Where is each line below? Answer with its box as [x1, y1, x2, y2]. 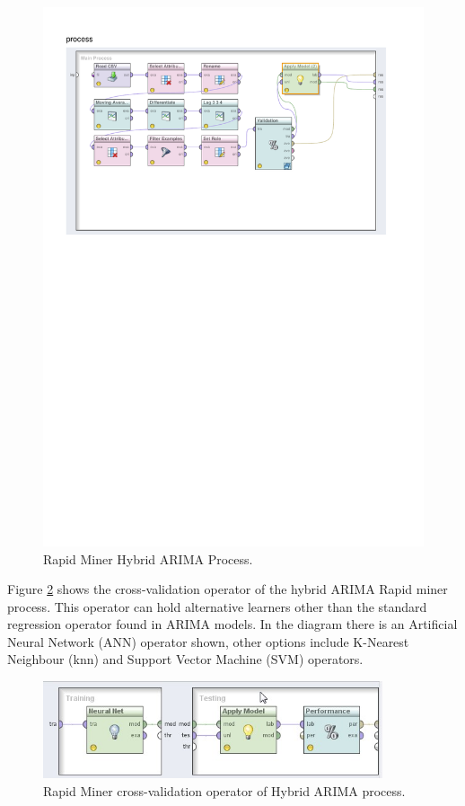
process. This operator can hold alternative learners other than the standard [7, 597, 427, 616]
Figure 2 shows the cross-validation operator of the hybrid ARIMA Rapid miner [7, 580, 448, 598]
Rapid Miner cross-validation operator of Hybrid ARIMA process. [43, 781, 406, 800]
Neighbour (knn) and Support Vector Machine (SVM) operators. [7, 650, 364, 669]
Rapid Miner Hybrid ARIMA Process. [43, 549, 253, 568]
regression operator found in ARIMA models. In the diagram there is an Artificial [7, 615, 458, 633]
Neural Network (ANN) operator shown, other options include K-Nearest [7, 632, 409, 651]
